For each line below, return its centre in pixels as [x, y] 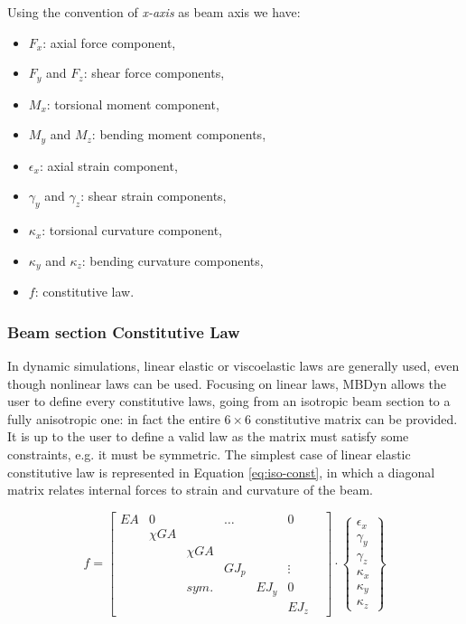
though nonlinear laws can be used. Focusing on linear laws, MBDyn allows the [227, 383]
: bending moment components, [179, 134]
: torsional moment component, [133, 104]
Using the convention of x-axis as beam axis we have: [154, 12]
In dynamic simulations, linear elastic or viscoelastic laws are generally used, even [233, 365]
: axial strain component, [108, 165]
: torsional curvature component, [132, 230]
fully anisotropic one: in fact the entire [114, 418]
